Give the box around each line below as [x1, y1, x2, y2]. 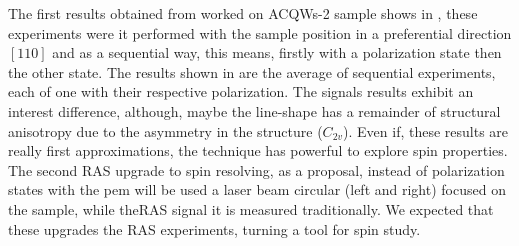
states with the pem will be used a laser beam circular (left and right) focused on [8, 179, 506, 200]
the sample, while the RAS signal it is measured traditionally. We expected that [8, 198, 494, 219]
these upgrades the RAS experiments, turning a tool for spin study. [8, 218, 421, 239]
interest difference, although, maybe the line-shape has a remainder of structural [8, 100, 501, 121]
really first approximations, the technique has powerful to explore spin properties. [8, 140, 508, 161]
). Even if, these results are [343, 120, 509, 141]
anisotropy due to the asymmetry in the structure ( [8, 120, 323, 141]
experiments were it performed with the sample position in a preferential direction [8, 22, 512, 43]
